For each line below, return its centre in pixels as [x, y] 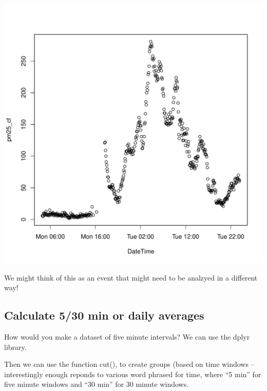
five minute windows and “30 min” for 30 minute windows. [97, 384]
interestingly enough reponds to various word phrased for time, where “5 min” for [133, 374]
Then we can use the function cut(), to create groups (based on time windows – [129, 364]
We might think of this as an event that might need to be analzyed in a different [131, 277]
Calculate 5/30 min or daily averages [104, 315]
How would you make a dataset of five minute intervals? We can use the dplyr [127, 336]
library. [15, 347]
